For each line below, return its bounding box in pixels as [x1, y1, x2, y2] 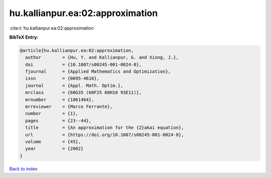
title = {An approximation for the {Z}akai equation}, [25, 125, 184, 130]
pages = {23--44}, [25, 118, 92, 123]
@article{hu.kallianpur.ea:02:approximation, [20, 48, 134, 53]
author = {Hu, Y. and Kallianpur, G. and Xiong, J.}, [25, 55, 179, 60]
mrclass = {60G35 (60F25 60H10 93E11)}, [25, 90, 142, 95]
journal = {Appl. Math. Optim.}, [25, 83, 123, 88]
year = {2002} [25, 146, 84, 151]
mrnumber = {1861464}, [25, 97, 94, 102]
